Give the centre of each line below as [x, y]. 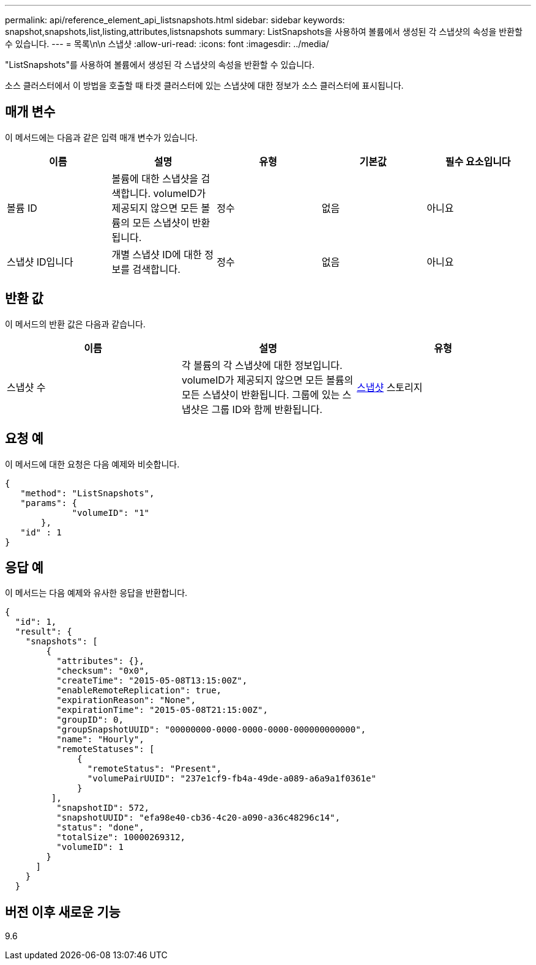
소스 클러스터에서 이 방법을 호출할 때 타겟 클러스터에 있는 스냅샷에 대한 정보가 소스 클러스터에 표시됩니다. [204, 85]
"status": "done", [100, 828]
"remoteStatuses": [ [106, 749]
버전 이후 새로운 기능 [63, 912]
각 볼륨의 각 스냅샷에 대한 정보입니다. [262, 365]
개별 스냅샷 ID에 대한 [157, 254]
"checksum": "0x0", [103, 671]
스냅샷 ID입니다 [40, 262]
